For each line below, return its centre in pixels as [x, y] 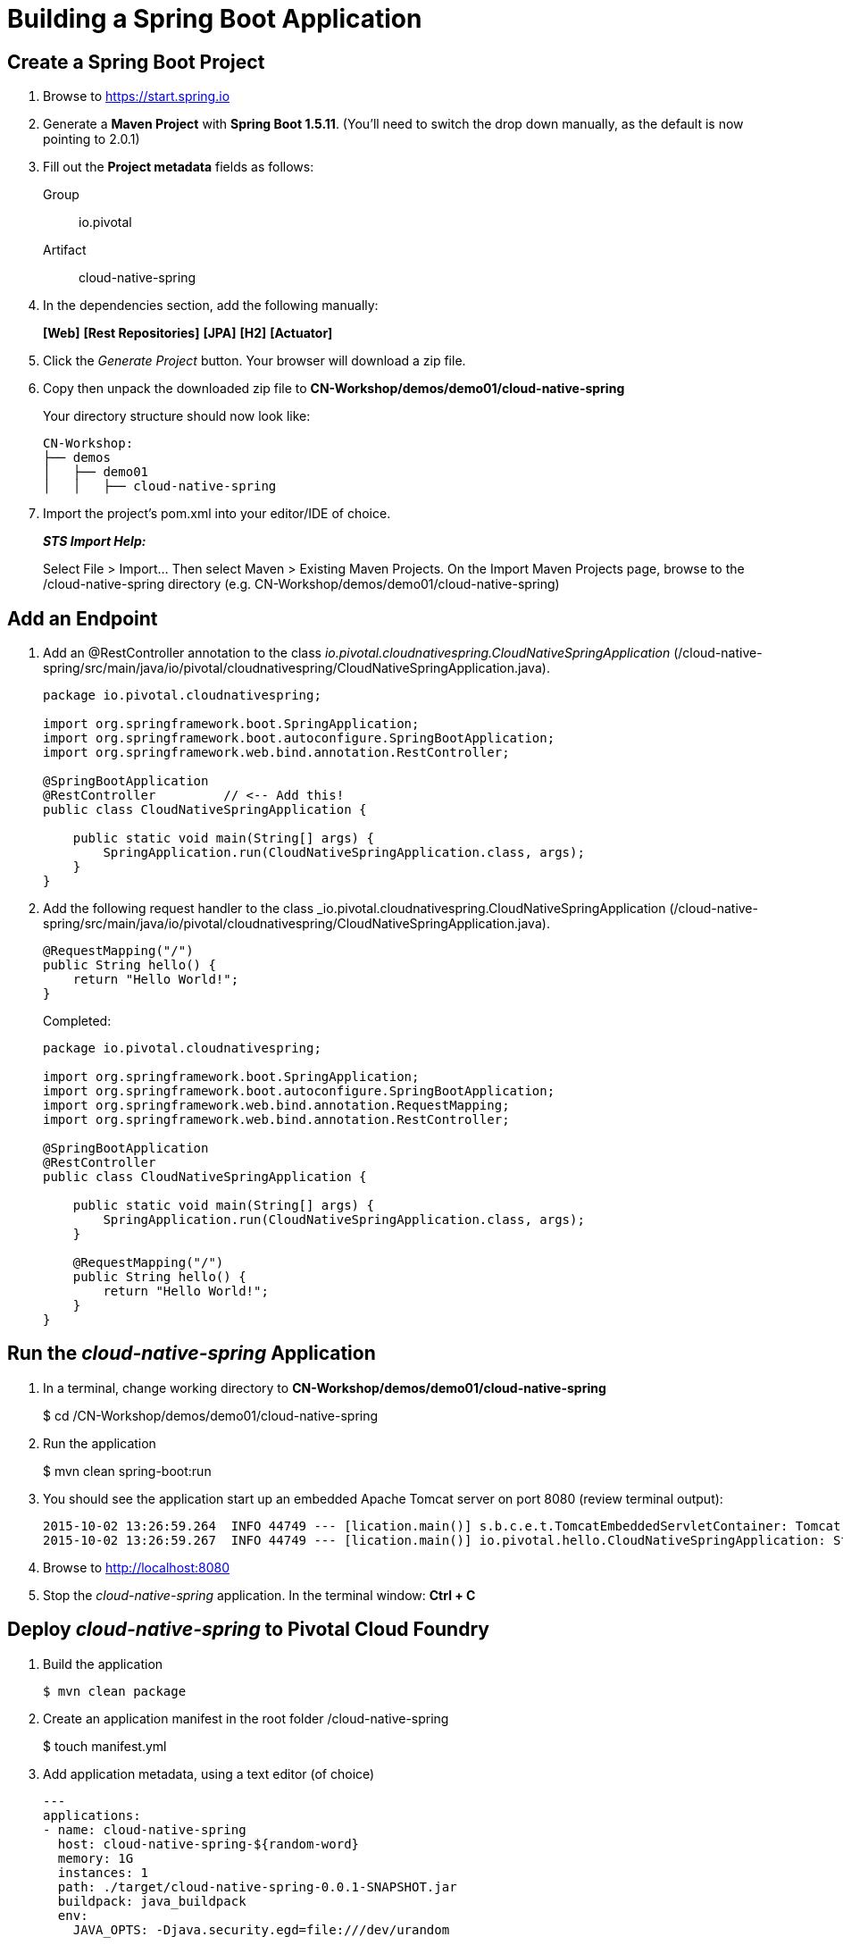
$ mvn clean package [115, 1691]
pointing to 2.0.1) [92, 139]
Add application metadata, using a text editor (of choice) [209, 1773]
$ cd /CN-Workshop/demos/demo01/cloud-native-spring [211, 1415]
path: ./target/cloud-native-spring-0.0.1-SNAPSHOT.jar [257, 1886]
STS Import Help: [95, 541]
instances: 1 [103, 1872]
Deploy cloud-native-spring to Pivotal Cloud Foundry [248, 1630]
